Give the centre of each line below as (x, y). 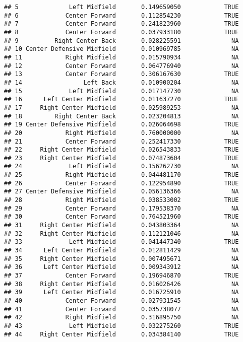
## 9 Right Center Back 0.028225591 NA (121, 41)
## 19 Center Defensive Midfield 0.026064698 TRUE (121, 125)
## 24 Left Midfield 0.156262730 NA (121, 166)
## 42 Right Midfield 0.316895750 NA (121, 318)
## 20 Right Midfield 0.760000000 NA (121, 133)
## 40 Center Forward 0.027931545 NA (121, 300)
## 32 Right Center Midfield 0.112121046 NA (121, 233)
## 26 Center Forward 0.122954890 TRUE (121, 183)
